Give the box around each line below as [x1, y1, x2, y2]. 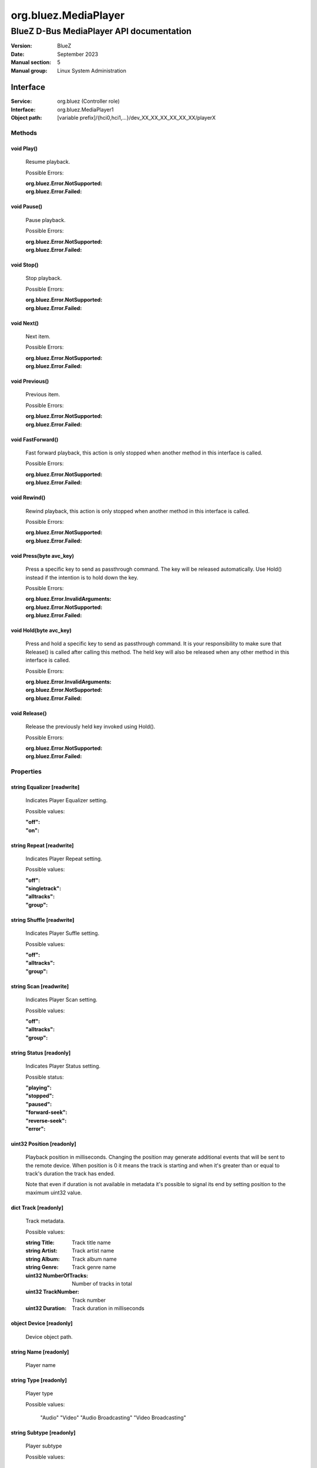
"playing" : [25, 1084, 52, 1091]
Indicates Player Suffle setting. [25, 930, 100, 937]
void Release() [11, 709, 47, 716]
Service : [11, 97, 32, 105]
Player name [25, 1361, 56, 1368]
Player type [25, 1390, 53, 1397]
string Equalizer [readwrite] [11, 783, 80, 790]
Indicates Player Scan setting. [25, 996, 98, 1004]
